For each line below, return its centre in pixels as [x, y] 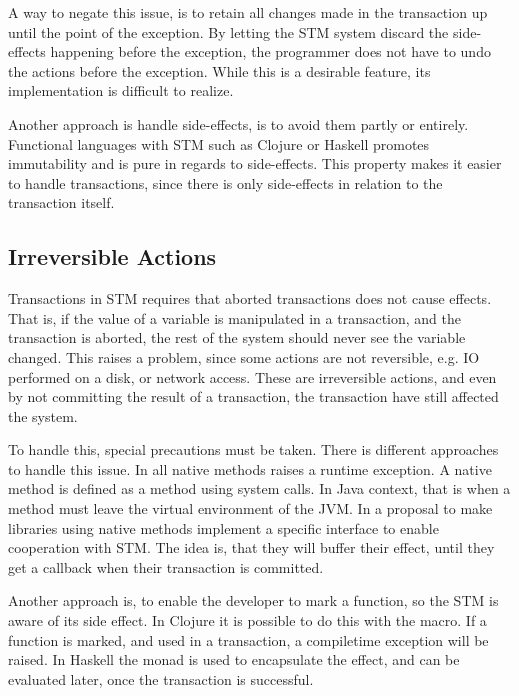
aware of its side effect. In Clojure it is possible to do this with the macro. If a [247, 620]
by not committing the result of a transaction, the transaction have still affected [253, 396]
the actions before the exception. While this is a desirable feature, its [219, 70]
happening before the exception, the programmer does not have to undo [270, 51]
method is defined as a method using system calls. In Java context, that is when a [259, 488]
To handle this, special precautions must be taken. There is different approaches [253, 449]
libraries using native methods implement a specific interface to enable [223, 527]
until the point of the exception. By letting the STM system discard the [228, 31]
